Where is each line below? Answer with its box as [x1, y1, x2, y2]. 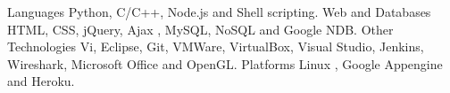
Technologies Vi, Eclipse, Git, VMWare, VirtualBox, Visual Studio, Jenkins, [7, 37, 424, 56]
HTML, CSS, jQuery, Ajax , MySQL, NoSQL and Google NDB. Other [7, 19, 394, 38]
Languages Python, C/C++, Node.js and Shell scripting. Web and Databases [7, 3, 431, 20]
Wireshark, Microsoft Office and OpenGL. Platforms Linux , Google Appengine [7, 54, 443, 73]
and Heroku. [7, 72, 75, 90]
